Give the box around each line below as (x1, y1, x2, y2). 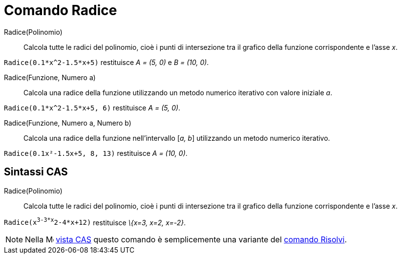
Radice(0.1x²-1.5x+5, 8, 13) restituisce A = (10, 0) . (4, 149, 188, 157)
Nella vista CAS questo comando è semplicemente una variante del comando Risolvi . (25, 235, 347, 245)
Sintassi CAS (4, 166, 68, 178)
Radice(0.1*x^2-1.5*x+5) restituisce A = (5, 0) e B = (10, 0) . (4, 58, 209, 66)
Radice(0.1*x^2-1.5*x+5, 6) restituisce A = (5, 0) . (4, 103, 181, 112)
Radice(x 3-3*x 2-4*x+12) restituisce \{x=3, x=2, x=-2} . (4, 216, 186, 227)
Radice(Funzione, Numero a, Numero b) (4, 118, 131, 127)
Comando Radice (4, 2, 117, 19)
